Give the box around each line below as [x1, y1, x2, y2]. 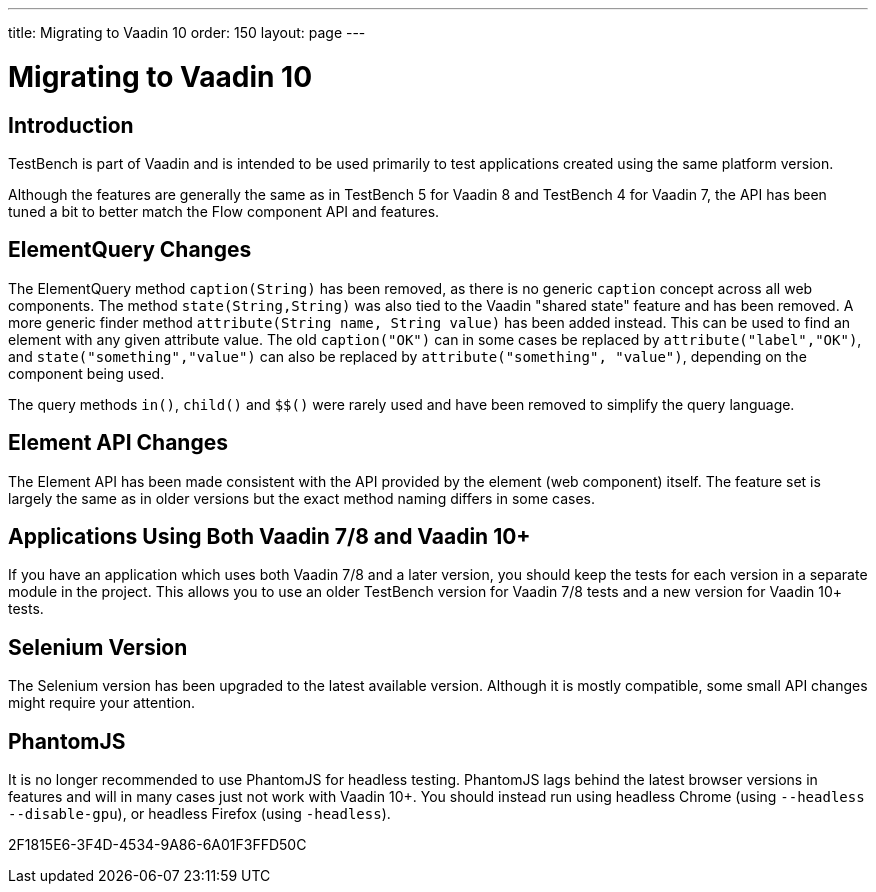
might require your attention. [8, 694, 196, 712]
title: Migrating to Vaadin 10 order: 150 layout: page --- [8, 24, 366, 41]
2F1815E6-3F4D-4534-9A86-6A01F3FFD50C [8, 836, 307, 854]
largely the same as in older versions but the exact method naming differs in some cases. [8, 489, 596, 507]
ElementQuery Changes [8, 237, 252, 263]
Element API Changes [8, 430, 228, 456]
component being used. [8, 364, 165, 382]
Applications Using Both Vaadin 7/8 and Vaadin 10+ [8, 524, 531, 550]
